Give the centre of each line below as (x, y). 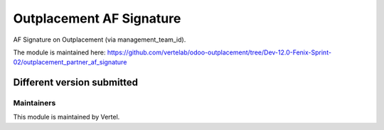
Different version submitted (76, 82)
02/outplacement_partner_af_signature (70, 62)
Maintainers (34, 103)
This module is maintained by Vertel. (66, 117)
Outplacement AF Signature (97, 18)
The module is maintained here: (59, 52)
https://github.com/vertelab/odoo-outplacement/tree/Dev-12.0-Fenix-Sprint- (219, 52)
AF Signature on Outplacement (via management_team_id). (100, 40)
